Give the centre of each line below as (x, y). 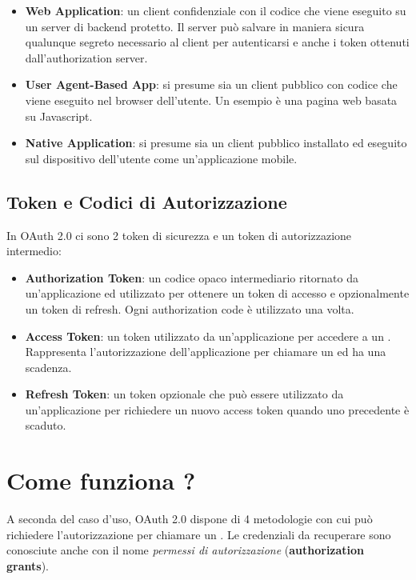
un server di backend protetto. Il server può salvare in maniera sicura (195, 26)
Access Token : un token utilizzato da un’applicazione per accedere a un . (208, 336)
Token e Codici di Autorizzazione (147, 201)
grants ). (28, 565)
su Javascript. (59, 116)
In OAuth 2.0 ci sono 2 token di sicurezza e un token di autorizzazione (179, 235)
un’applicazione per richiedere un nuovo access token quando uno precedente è (217, 409)
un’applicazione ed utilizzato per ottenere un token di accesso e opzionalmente (217, 293)
